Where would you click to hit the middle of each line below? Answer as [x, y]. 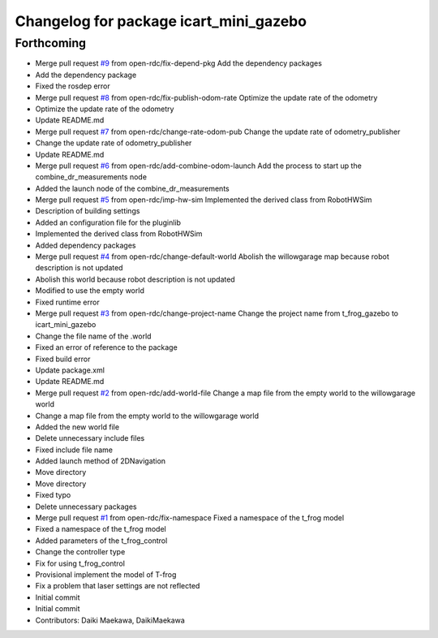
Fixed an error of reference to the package [106, 347]
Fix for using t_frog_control [80, 563]
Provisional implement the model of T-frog [106, 574]
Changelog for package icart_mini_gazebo [161, 21]
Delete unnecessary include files [90, 438]
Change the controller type [80, 552]
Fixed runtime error [68, 302]
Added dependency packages [86, 245]
